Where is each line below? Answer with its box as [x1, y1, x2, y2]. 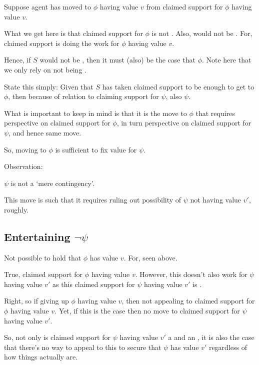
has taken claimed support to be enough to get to [102, 81, 254, 91]
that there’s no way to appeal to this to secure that [4, 341, 161, 352]
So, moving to [4, 144, 46, 154]
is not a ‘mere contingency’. [10, 177, 94, 188]
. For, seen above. [123, 252, 177, 262]
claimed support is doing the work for [4, 37, 119, 48]
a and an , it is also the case [168, 332, 254, 342]
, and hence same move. [8, 127, 81, 137]
